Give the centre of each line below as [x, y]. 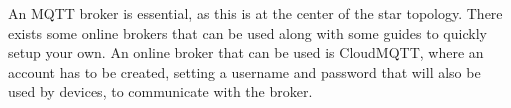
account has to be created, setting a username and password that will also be [244, 71]
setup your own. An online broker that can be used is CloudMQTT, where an [246, 52]
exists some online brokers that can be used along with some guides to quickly [247, 32]
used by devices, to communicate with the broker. [160, 91]
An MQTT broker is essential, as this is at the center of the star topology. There [255, 13]
